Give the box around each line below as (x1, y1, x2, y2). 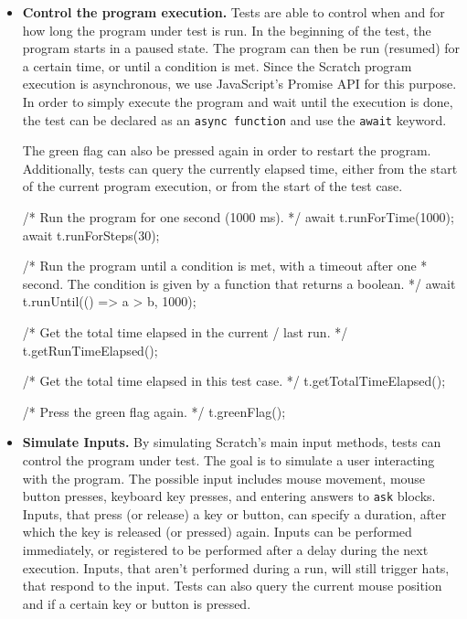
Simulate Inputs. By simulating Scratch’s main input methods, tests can (22, 432, 441, 452)
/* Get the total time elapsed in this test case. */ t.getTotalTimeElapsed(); (22, 371, 446, 390)
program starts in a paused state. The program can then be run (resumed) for (22, 38, 461, 58)
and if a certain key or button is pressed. (22, 593, 251, 613)
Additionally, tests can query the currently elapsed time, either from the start (22, 158, 458, 177)
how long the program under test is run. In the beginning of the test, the (22, 20, 431, 39)
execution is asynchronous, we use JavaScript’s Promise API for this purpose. (22, 74, 457, 93)
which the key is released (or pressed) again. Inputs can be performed (22, 522, 412, 541)
